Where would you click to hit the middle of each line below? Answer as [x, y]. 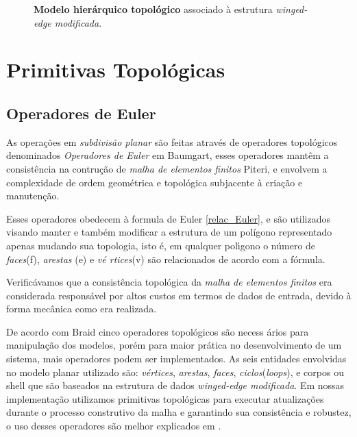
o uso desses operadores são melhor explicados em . [114, 426]
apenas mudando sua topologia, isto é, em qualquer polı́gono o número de [161, 245]
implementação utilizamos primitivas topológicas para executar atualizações [165, 398]
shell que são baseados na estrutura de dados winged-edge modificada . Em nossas [175, 385]
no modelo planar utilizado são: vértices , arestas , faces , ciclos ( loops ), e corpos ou [175, 372]
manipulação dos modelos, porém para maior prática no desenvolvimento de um [174, 345]
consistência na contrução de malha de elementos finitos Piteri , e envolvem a [167, 168]
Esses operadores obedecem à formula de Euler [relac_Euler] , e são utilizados [168, 218]
